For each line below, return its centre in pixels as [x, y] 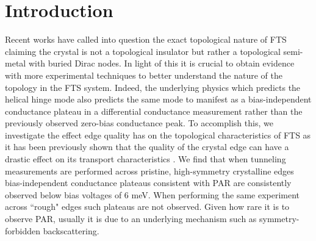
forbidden [23, 230]
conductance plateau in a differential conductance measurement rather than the [154, 111]
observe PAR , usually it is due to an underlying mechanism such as [131, 219]
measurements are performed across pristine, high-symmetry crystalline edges [149, 171]
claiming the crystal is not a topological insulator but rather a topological [143, 51]
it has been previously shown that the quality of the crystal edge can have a [147, 147]
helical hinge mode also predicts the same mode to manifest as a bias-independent [158, 99]
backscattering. [71, 230]
